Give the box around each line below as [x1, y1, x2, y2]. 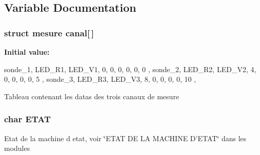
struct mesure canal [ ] [4, 26, 94, 39]
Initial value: [4, 47, 50, 57]
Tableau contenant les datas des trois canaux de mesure [4, 91, 179, 101]
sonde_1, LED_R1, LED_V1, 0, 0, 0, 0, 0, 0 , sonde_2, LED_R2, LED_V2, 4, [4, 63, 256, 74]
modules [4, 143, 30, 153]
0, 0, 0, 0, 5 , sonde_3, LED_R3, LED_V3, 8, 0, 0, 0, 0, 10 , [4, 74, 196, 84]
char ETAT [4, 113, 51, 125]
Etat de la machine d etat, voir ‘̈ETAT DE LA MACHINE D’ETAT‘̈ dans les [4, 132, 247, 143]
